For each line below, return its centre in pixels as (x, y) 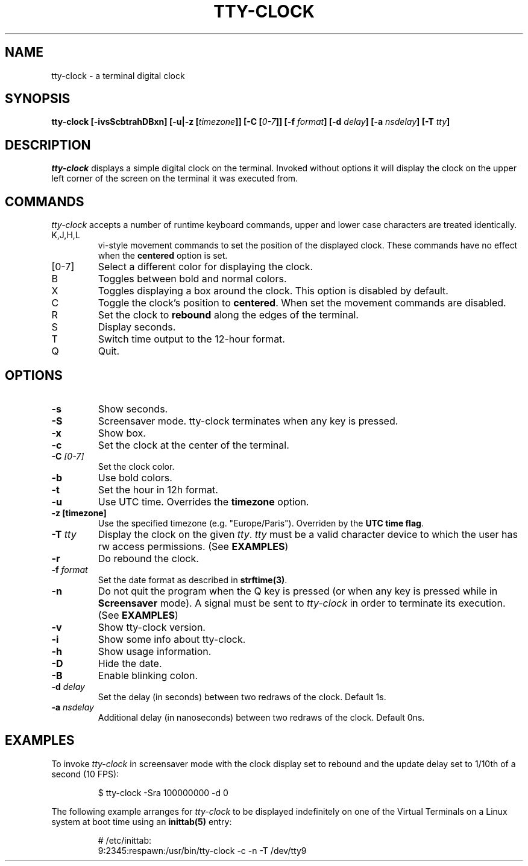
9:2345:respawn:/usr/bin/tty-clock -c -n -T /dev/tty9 (202, 850)
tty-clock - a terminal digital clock (118, 75)
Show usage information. (155, 651)
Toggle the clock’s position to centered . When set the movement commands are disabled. (302, 303)
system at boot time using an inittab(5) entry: (142, 821)
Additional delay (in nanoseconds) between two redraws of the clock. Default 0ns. (261, 717)
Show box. (122, 433)
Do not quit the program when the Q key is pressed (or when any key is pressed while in (298, 591)
